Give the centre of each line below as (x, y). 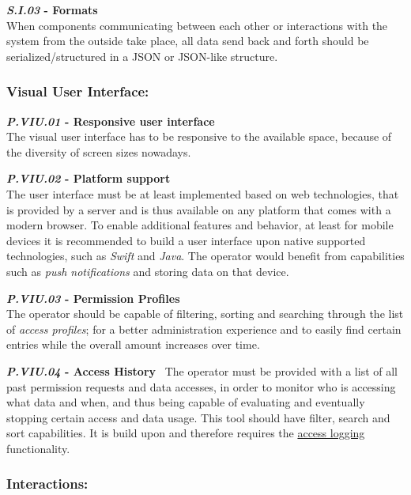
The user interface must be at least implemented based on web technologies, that (203, 193)
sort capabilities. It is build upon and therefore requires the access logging (186, 433)
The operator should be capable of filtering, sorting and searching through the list (205, 314)
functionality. (38, 448)
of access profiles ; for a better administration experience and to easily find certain (204, 329)
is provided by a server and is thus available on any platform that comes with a (199, 209)
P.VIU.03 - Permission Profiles (93, 298)
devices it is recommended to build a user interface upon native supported (186, 240)
